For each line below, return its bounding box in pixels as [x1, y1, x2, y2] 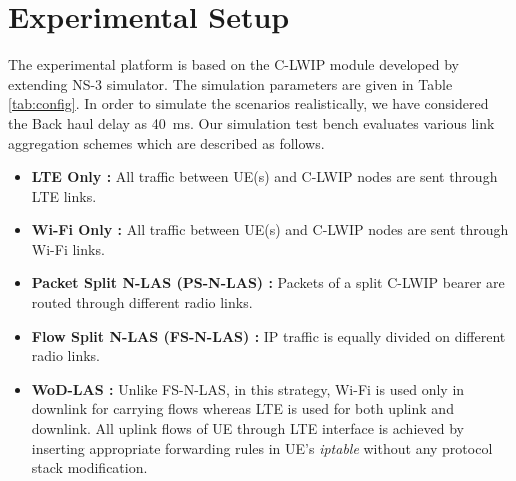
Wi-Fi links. [31, 238, 105, 259]
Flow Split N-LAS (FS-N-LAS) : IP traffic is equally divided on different [31, 325, 506, 346]
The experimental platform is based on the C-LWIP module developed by [8, 54, 459, 75]
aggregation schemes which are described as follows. [8, 132, 325, 153]
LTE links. [31, 185, 97, 206]
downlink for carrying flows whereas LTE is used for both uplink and [31, 398, 454, 419]
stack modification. [31, 457, 148, 478]
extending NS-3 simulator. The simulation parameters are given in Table [8, 73, 453, 94]
